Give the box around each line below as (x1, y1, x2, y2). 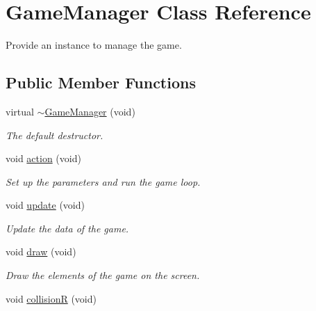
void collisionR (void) (6, 291, 97, 305)
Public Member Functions (6, 72, 196, 93)
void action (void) (6, 151, 81, 166)
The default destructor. (6, 127, 103, 142)
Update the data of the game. (6, 221, 129, 235)
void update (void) (6, 198, 85, 212)
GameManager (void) (44, 104, 135, 118)
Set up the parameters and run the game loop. (6, 174, 201, 189)
